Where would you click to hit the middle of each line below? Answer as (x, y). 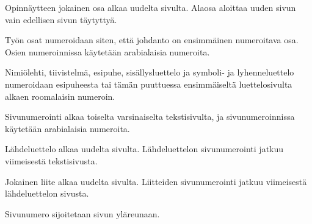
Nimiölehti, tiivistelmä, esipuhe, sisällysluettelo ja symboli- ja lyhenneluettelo (150, 72)
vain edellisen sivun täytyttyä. (61, 19)
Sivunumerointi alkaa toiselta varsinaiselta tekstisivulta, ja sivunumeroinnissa (150, 117)
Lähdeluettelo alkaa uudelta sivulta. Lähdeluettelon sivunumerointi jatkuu (144, 149)
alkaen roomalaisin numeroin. (60, 96)
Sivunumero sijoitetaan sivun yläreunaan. (82, 213)
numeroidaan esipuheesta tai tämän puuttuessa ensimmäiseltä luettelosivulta (149, 84)
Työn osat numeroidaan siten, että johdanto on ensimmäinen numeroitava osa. (152, 40)
